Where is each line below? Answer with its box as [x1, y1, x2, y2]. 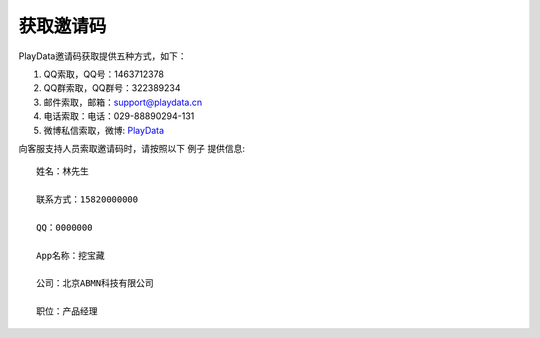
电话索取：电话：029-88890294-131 [43, 110, 195, 122]
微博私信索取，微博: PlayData [43, 124, 165, 136]
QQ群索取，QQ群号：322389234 [43, 82, 181, 94]
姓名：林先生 [36, 166, 89, 177]
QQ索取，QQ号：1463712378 [43, 68, 165, 80]
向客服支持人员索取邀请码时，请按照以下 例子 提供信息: [18, 142, 245, 154]
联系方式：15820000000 [36, 194, 139, 205]
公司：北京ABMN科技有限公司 [36, 278, 154, 289]
